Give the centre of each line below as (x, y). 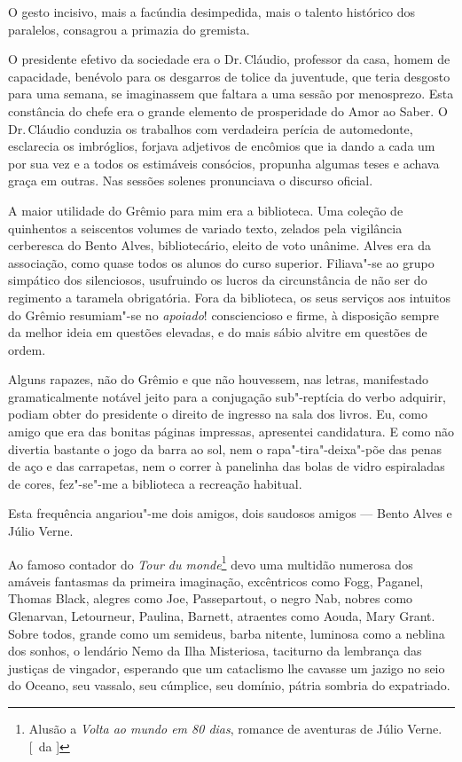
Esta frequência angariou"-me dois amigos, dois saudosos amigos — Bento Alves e (230, 513)
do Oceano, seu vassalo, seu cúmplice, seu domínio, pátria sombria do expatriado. (229, 685)
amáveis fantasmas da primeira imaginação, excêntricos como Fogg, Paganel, (216, 581)
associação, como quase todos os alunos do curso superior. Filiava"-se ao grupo (221, 262)
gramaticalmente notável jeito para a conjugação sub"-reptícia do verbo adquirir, (227, 396)
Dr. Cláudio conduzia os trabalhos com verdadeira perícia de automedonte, (211, 128)
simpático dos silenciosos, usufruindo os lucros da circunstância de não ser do (218, 280)
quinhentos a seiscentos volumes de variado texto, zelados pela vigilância (205, 228)
